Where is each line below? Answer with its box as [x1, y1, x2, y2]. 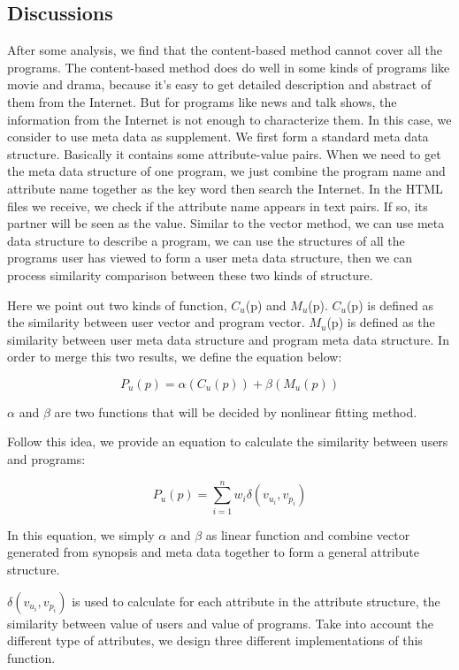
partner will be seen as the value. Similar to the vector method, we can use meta [7, 214, 445, 232]
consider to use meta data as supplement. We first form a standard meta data [7, 127, 429, 146]
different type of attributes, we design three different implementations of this [7, 631, 423, 650]
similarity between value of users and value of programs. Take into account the [7, 613, 433, 632]
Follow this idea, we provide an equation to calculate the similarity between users [7, 432, 448, 451]
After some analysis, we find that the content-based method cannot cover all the [7, 41, 442, 59]
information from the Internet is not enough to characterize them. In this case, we [7, 110, 452, 128]
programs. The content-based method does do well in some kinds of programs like [7, 57, 450, 76]
